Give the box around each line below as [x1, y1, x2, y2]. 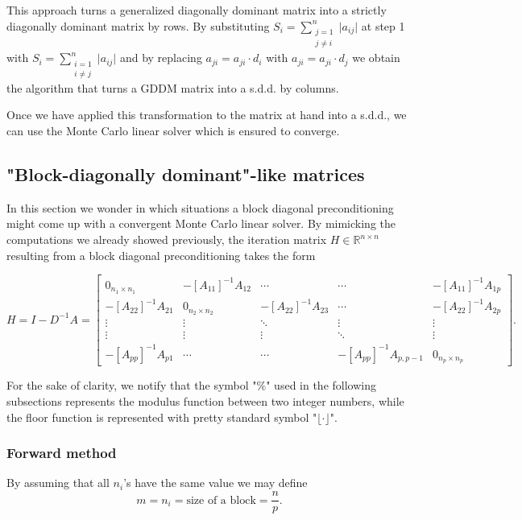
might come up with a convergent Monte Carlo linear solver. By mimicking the [6, 215, 396, 232]
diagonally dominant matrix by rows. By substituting [6, 17, 270, 34]
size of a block [186, 494, 256, 506]
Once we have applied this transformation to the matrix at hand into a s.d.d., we [6, 106, 407, 123]
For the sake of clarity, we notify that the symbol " [6, 377, 257, 394]
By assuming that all [6, 474, 110, 491]
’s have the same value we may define [123, 474, 308, 491]
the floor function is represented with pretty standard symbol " [6, 408, 317, 425]
